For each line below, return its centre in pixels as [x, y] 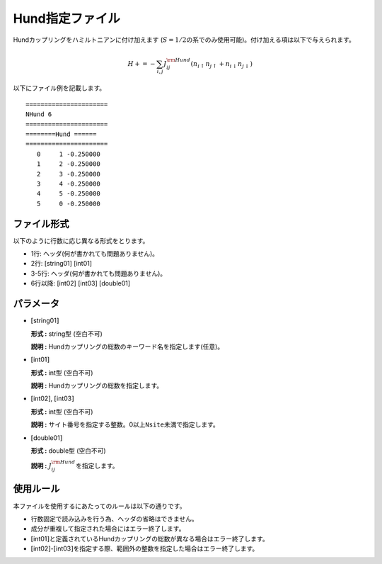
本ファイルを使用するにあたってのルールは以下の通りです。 [99, 506]
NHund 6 [39, 114]
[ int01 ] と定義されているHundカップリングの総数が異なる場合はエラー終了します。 [150, 538]
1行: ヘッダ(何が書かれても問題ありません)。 [95, 254]
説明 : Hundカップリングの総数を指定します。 [97, 385]
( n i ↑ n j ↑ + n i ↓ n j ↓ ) [222, 64]
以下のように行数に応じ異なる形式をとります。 [81, 240]
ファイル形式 [41, 224]
